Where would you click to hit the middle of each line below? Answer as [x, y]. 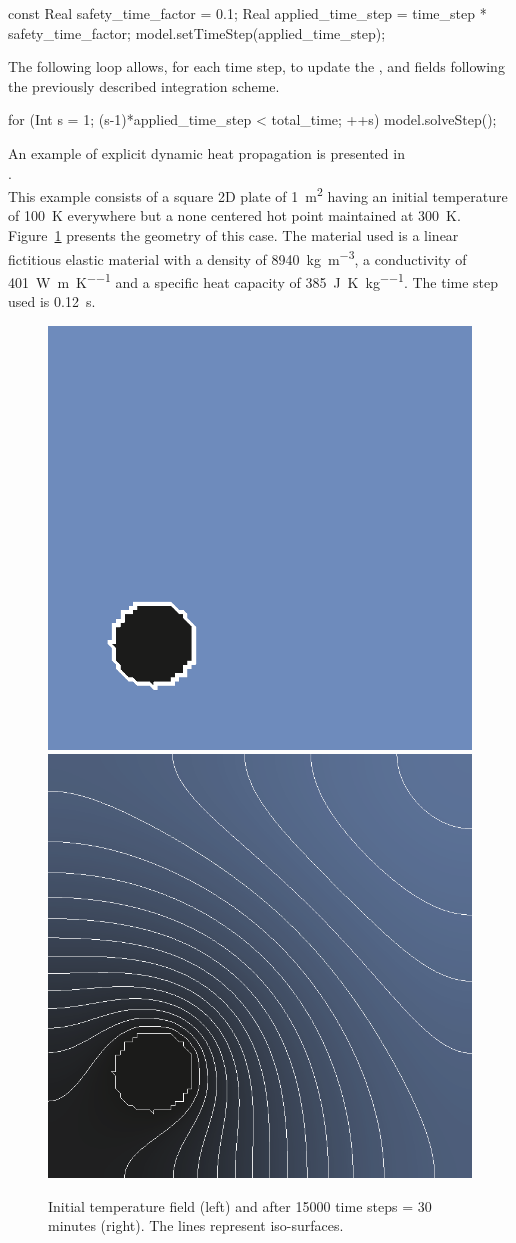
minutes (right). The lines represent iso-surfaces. [196, 1225]
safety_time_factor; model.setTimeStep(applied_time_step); [197, 32]
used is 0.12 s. [52, 301]
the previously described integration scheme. [144, 85]
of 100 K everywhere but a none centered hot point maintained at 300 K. [234, 215]
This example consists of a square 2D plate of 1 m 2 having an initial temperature [258, 194]
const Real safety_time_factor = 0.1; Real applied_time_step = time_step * [247, 13]
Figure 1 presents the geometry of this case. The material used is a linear [233, 235]
